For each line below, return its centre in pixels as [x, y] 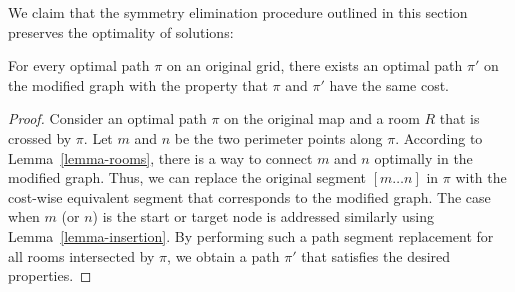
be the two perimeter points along [278, 137]
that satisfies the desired [376, 255]
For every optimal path [79, 65]
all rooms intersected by [81, 255]
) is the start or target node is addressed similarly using [263, 216]
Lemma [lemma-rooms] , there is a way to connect [160, 157]
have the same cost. [389, 84]
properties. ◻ [50, 275]
